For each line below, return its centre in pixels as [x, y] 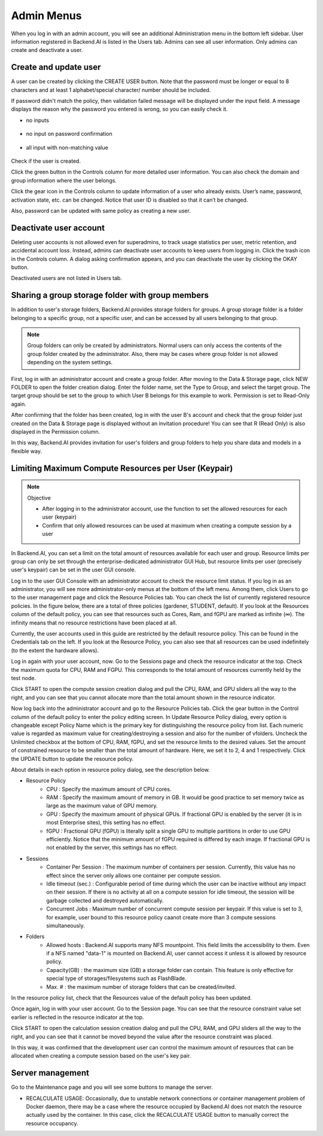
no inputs [37, 120]
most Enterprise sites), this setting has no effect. [106, 823]
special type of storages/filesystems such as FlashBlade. [116, 979]
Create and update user [56, 67]
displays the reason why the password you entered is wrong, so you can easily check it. [119, 109]
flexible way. [26, 451]
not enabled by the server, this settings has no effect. [112, 848]
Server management [50, 1073]
